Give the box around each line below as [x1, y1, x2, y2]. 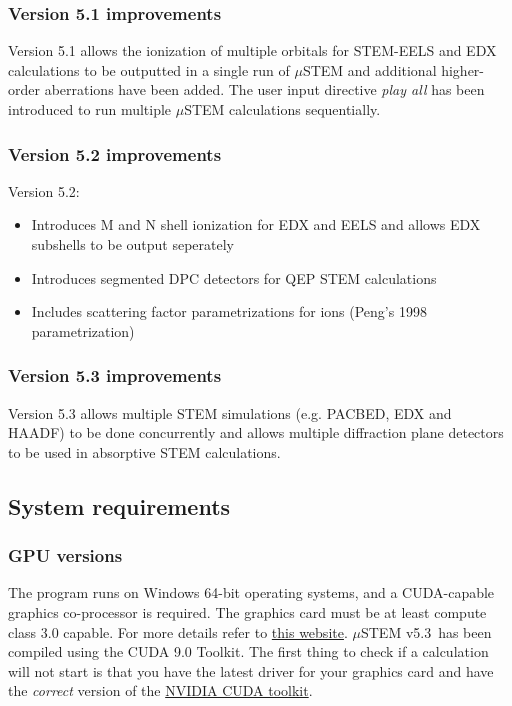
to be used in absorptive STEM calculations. [8, 441, 281, 462]
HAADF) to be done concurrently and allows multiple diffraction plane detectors [8, 422, 504, 443]
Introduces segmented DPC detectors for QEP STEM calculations [31, 267, 437, 288]
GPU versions [8, 543, 123, 568]
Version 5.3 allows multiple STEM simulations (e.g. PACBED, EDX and [8, 402, 452, 423]
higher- [441, 59, 485, 80]
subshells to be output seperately [31, 234, 234, 254]
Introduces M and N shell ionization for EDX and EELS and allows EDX [31, 214, 481, 235]
